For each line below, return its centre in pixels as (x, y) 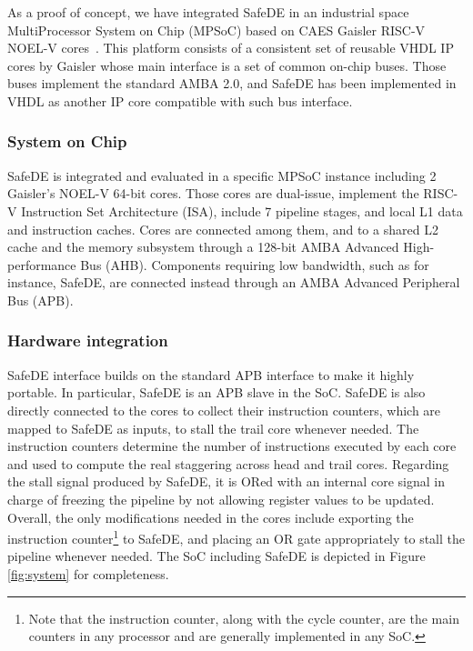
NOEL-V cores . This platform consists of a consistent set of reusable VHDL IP (231, 48)
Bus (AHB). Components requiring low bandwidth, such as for (255, 264)
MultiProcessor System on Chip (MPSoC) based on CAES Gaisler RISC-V (216, 30)
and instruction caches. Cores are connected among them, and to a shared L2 (223, 229)
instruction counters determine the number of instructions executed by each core (232, 446)
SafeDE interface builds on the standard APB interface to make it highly (211, 374)
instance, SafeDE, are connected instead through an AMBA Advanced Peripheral (234, 282)
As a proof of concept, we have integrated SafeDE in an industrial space (208, 12)
